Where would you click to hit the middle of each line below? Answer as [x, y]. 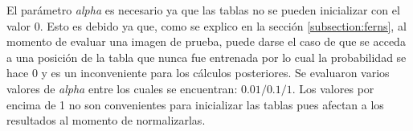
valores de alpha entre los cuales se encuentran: [122, 88]
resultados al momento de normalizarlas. [106, 120]
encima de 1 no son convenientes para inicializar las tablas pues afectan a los [195, 104]
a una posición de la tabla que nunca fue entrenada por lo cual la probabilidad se [206, 57]
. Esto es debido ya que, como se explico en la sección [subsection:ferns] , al [223, 25]
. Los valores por [333, 88]
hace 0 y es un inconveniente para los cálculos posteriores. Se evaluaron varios [198, 73]
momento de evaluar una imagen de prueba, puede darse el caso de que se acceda [206, 41]
